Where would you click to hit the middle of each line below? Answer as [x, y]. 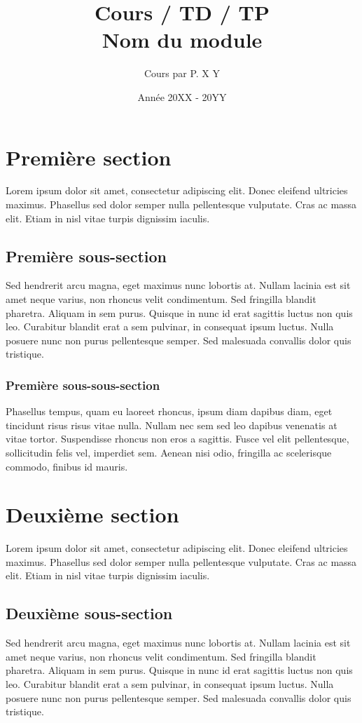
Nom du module [182, 40]
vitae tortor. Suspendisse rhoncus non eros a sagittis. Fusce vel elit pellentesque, [177, 439]
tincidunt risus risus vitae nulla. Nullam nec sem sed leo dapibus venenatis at [172, 425]
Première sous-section [86, 256]
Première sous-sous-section [83, 385]
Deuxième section [92, 514]
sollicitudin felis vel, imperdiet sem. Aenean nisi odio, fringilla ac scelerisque [169, 452]
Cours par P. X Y [182, 73]
